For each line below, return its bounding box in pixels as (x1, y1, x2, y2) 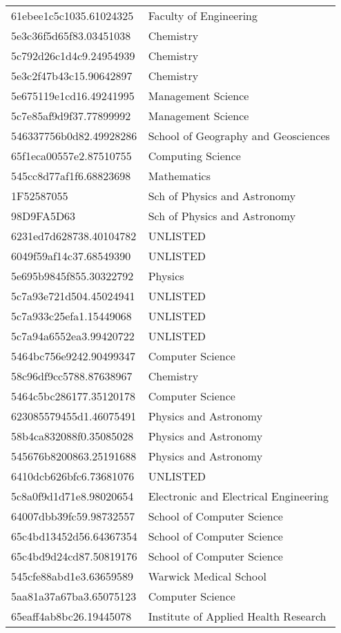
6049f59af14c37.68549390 (11, 248, 131, 264)
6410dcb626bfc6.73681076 (11, 468, 135, 484)
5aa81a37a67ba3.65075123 (11, 588, 137, 604)
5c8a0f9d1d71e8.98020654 (11, 488, 134, 504)
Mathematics (148, 168, 211, 184)
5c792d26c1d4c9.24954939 (11, 48, 135, 64)
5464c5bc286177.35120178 (11, 388, 136, 404)
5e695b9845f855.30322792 (11, 268, 134, 284)
